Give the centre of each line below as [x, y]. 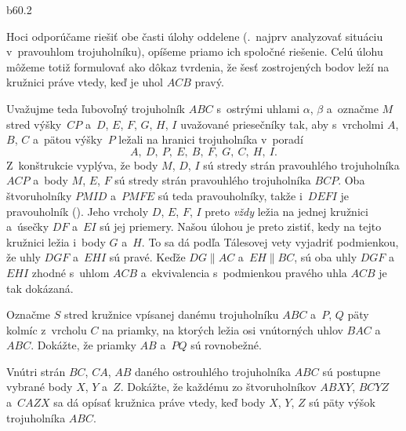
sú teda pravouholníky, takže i [230, 195]
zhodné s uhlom [71, 272]
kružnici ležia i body [56, 241]
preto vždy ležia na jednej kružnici [286, 211]
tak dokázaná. [40, 288]
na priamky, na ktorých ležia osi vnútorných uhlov [223, 329]
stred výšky [34, 124]
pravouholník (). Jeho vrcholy [78, 211]
